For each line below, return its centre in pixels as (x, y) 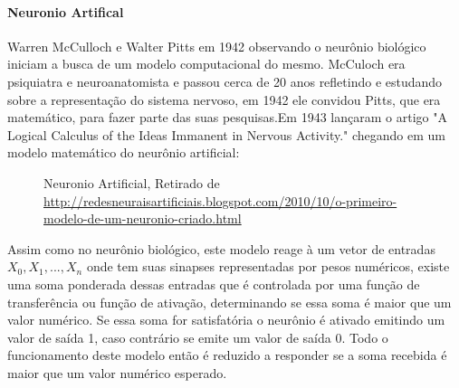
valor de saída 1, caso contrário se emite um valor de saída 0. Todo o (198, 337)
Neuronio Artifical (66, 11)
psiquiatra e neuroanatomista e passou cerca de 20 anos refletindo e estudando (225, 81)
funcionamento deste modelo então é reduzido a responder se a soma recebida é (227, 355)
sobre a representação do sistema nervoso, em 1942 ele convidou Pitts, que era (224, 99)
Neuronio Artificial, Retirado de (132, 182)
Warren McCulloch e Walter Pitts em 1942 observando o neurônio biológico (217, 46)
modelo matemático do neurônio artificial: (124, 152)
